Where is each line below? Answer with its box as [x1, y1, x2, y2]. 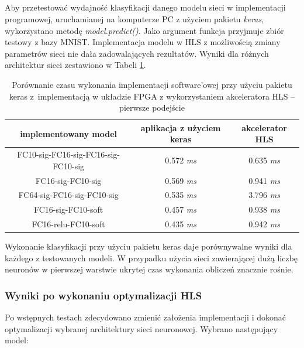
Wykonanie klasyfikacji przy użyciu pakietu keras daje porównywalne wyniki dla [5, 240, 292, 253]
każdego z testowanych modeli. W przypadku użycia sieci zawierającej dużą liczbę [5, 251, 298, 264]
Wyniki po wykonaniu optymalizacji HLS [5, 288, 202, 302]
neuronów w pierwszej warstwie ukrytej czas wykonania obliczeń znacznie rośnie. [5, 263, 293, 275]
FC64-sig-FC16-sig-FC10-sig [18, 189, 119, 201]
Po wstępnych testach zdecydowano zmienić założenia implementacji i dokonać [5, 311, 286, 323]
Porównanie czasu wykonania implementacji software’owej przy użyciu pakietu [12, 78, 292, 90]
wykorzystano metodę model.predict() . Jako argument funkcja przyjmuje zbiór [5, 24, 284, 36]
